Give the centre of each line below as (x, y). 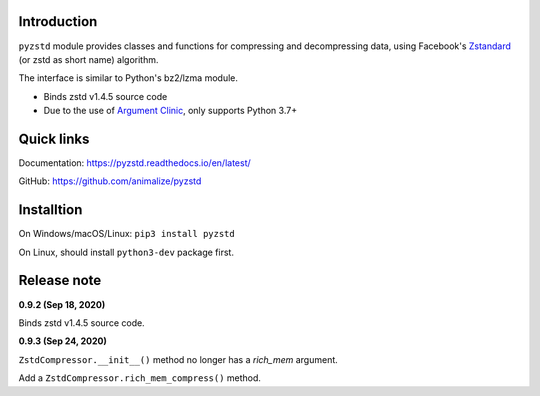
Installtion (50, 210)
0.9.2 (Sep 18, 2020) (62, 304)
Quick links (54, 138)
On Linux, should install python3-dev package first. (126, 252)
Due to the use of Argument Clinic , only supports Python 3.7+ (170, 111)
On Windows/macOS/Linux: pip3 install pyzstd (126, 234)
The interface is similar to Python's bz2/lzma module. (128, 78)
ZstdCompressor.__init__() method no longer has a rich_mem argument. (178, 359)
